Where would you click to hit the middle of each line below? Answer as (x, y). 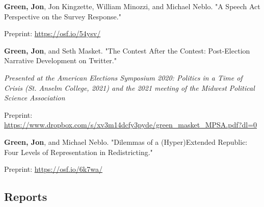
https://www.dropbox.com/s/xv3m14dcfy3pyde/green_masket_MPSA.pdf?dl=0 (131, 125)
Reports (26, 197)
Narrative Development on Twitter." (60, 60)
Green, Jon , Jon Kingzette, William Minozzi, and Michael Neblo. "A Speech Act (132, 6)
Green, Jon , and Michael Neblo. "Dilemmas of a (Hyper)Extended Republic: (126, 141)
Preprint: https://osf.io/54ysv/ (52, 33)
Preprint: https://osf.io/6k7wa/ (53, 169)
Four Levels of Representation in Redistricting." (78, 152)
